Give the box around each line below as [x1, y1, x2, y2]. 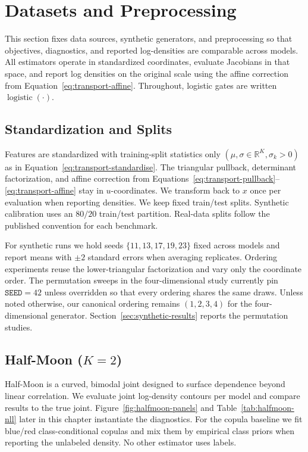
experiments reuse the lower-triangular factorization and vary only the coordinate [5, 262, 302, 275]
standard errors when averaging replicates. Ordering [87, 251, 278, 263]
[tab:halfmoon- [241, 401, 294, 413]
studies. [5, 320, 33, 333]
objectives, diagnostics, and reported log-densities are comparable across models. [5, 43, 298, 56]
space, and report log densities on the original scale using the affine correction [5, 67, 288, 79]
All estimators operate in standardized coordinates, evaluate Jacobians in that [5, 55, 290, 68]
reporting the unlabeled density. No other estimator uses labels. [5, 436, 237, 448]
